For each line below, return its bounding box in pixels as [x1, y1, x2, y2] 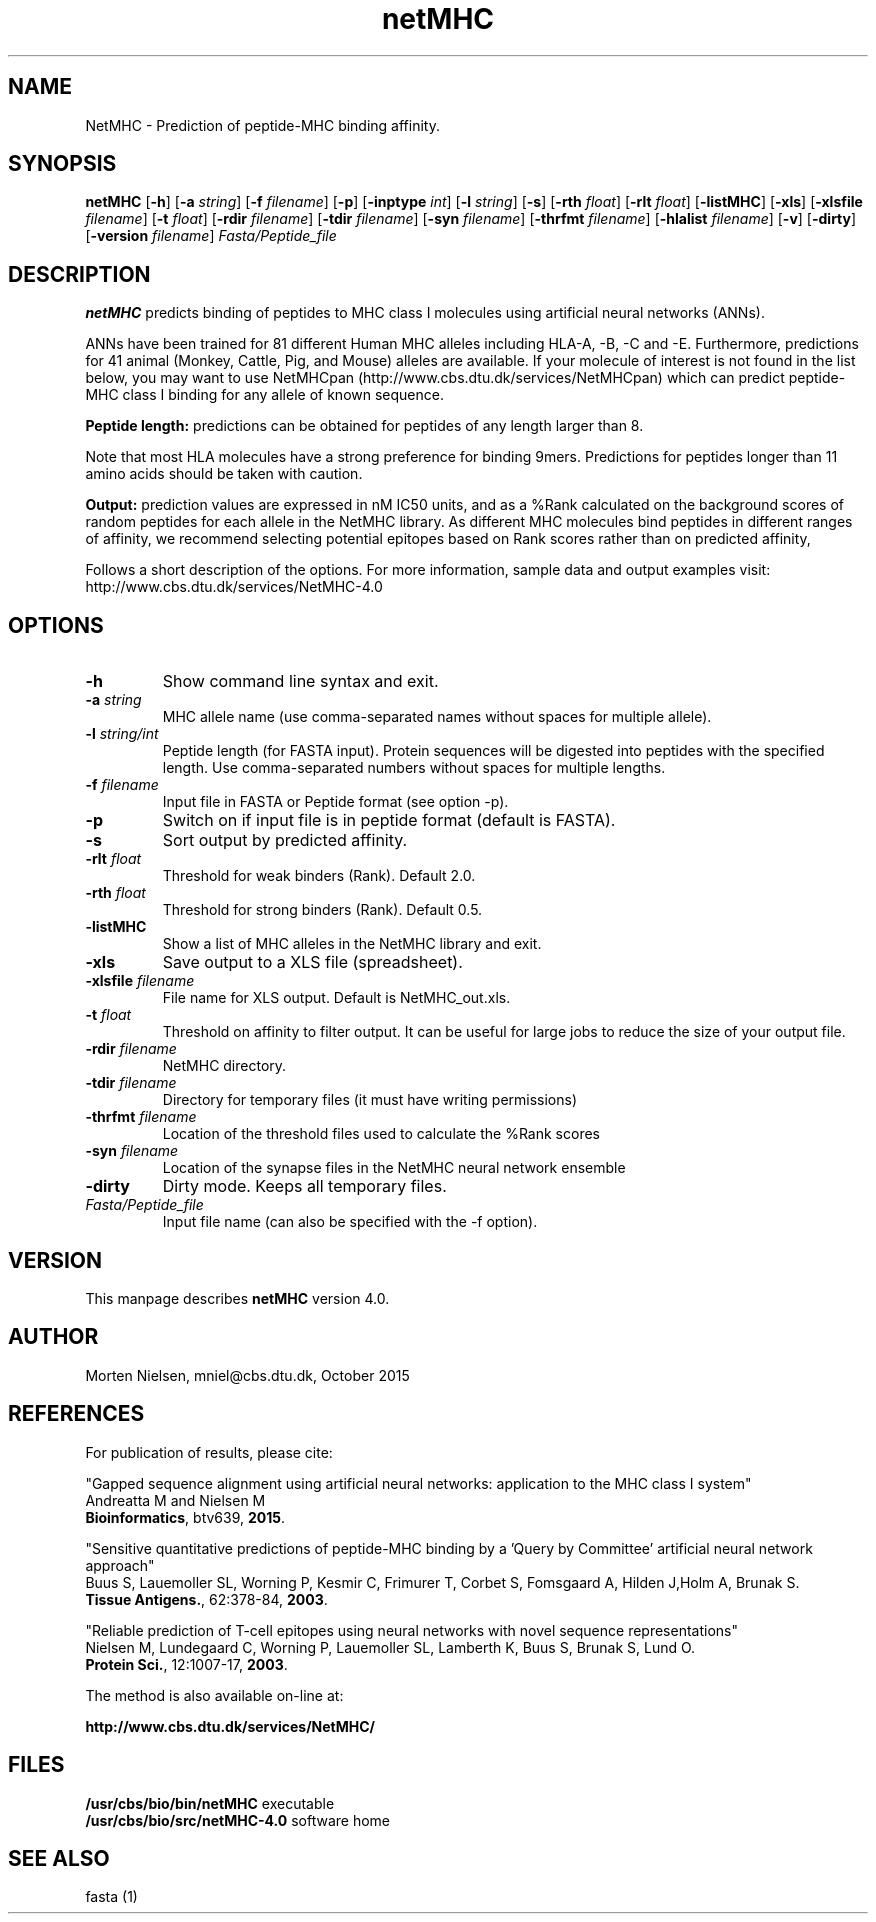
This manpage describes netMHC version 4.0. [85, 1289, 390, 1307]
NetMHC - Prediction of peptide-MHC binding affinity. [85, 116, 440, 134]
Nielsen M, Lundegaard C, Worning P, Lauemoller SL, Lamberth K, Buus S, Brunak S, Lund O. [85, 1638, 696, 1656]
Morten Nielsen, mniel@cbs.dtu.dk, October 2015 [85, 1366, 410, 1384]
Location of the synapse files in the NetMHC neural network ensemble [162, 1159, 626, 1177]
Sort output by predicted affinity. [162, 830, 408, 851]
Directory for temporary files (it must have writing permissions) [162, 1091, 578, 1109]
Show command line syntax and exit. [162, 671, 439, 692]
